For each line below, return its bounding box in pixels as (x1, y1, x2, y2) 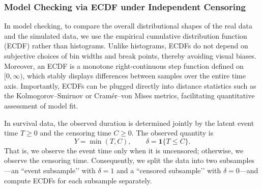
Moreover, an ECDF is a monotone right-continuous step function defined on (4, 60, 244, 71)
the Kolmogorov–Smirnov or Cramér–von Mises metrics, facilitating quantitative (4, 90, 255, 101)
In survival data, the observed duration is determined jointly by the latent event (4, 117, 254, 128)
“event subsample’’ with (21, 165, 96, 175)
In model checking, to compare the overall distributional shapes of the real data (4, 20, 253, 31)
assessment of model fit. (4, 100, 78, 111)
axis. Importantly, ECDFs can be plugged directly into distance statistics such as (4, 80, 256, 91)
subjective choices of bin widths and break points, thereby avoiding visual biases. (4, 50, 256, 61)
